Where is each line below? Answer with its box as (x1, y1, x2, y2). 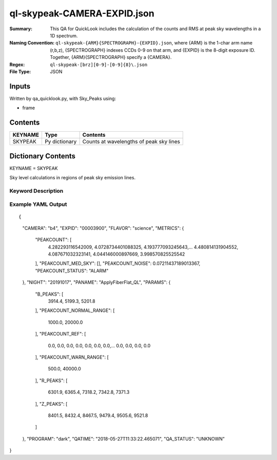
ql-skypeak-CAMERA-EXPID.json (9, 8, 155, 19)
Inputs (9, 82, 31, 91)
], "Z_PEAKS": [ (35, 401, 68, 407)
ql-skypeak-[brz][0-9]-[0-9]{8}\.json (50, 61, 148, 68)
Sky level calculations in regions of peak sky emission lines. (9, 175, 136, 180)
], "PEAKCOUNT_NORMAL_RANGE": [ (35, 307, 115, 313)
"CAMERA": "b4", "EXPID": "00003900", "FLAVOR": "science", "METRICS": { (22, 225, 184, 231)
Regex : (9, 61, 25, 68)
